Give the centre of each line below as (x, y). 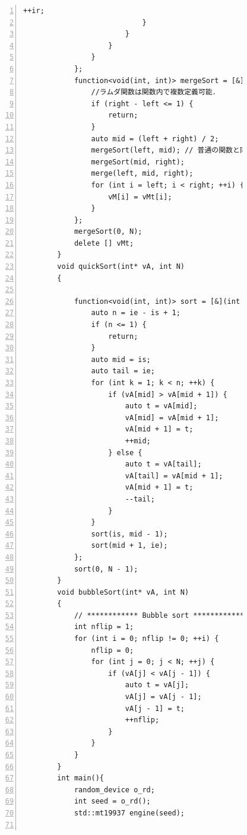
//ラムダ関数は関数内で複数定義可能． (155, 92)
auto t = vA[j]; (157, 685)
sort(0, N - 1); (106, 569)
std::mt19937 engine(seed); (129, 813)
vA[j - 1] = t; (155, 708)
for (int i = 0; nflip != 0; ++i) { (146, 639)
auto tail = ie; (123, 371)
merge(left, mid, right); (142, 174)
